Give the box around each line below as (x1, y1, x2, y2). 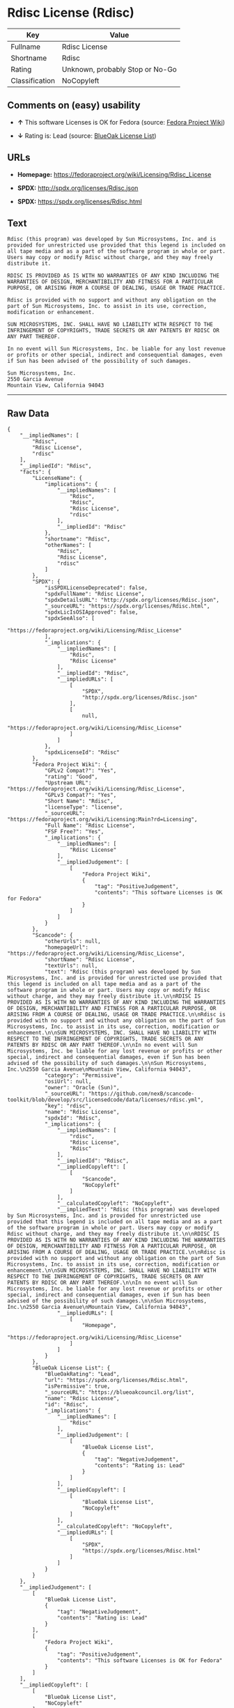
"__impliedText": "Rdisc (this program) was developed (56, 1206, 219, 1213)
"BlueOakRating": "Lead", (44, 1371, 120, 1378)
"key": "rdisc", (44, 1103, 92, 1110)
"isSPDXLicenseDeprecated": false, (44, 584, 148, 591)
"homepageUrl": (44, 944, 89, 952)
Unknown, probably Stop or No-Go (61, 64, 178, 74)
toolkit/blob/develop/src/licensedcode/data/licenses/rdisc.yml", (7, 1096, 204, 1103)
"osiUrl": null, (44, 1078, 92, 1085)
